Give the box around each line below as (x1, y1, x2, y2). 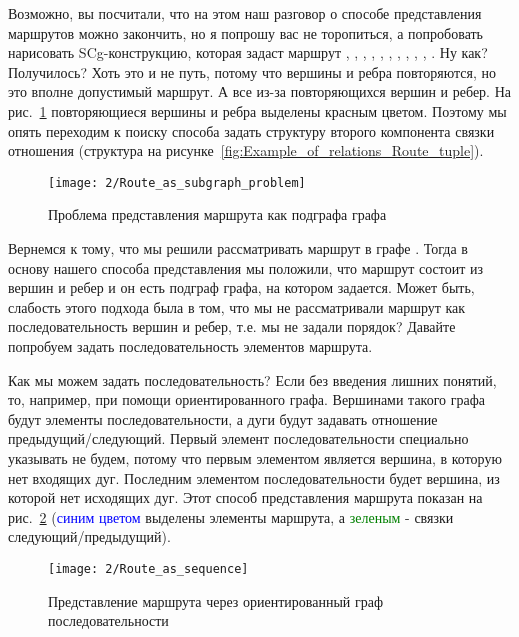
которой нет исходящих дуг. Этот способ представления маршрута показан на (8, 487, 483, 508)
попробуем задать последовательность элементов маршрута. (8, 335, 373, 356)
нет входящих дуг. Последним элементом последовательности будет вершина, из (8, 467, 500, 488)
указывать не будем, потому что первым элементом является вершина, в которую (8, 447, 502, 468)
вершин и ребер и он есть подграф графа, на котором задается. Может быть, (8, 277, 475, 298)
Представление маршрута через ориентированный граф (48, 590, 384, 611)
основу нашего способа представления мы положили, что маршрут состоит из (8, 257, 484, 278)
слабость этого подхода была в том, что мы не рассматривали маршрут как (8, 296, 466, 317)
